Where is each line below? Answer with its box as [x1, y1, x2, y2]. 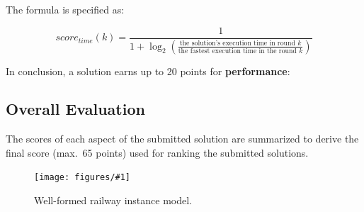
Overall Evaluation [6, 98, 145, 120]
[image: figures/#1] [34, 172, 131, 183]
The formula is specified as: [6, 2, 125, 16]
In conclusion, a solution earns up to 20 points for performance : [6, 63, 290, 78]
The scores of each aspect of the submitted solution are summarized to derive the [6, 131, 359, 146]
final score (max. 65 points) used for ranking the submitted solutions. [6, 145, 309, 160]
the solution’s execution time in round [179, 39, 295, 47]
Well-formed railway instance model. [34, 193, 192, 208]
